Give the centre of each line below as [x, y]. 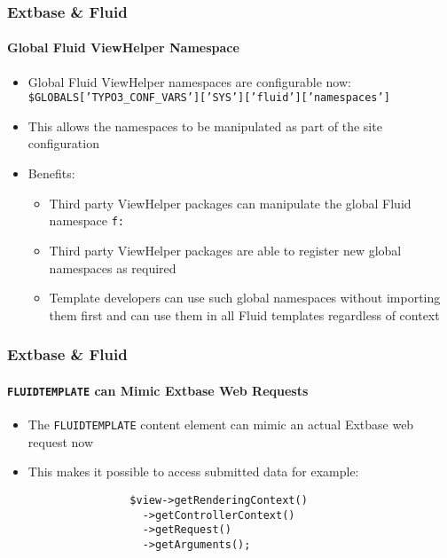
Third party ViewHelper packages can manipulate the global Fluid [230, 203]
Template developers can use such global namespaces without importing [245, 298]
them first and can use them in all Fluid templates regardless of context [244, 314]
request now [61, 441]
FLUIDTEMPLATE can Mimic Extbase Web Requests [158, 390]
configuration [63, 143]
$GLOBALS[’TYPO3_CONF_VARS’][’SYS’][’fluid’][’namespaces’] [209, 98]
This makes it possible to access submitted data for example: [193, 472]
